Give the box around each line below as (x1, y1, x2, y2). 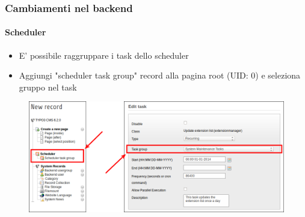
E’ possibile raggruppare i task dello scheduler (19, 49, 189, 61)
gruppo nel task (19, 80, 77, 93)
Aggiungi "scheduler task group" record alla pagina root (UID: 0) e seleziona (19, 69, 301, 82)
